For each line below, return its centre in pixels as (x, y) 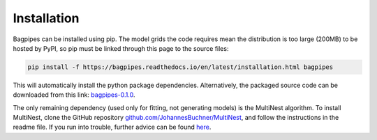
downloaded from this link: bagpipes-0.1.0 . (74, 95)
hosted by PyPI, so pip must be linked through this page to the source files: (121, 48)
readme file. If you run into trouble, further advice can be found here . (112, 127)
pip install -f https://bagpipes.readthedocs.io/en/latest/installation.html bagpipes (180, 67)
